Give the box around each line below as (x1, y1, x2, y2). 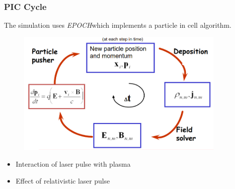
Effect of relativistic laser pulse (15, 175, 110, 186)
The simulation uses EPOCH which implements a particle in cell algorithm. (4, 20, 232, 30)
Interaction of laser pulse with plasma (15, 159, 131, 169)
